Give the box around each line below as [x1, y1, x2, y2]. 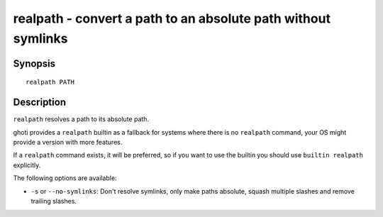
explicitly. [13, 160, 41, 169]
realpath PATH [26, 78, 74, 87]
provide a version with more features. [13, 138, 123, 147]
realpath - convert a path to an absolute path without [13, 11, 331, 26]
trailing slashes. [30, 197, 77, 205]
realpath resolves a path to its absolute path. [13, 115, 149, 123]
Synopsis [13, 57, 56, 69]
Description [13, 96, 67, 108]
